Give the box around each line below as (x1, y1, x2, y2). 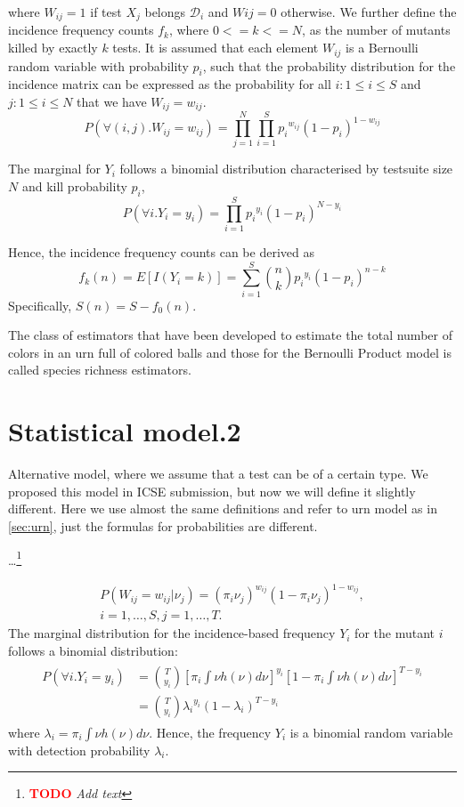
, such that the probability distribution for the (202, 56, 456, 75)
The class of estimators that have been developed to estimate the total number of (8, 326, 452, 344)
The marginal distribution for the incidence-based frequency (8, 624, 336, 642)
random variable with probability (8, 56, 189, 75)
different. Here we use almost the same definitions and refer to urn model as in (8, 499, 437, 518)
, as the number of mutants (302, 20, 451, 39)
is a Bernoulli (346, 38, 419, 57)
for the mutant (354, 624, 435, 642)
